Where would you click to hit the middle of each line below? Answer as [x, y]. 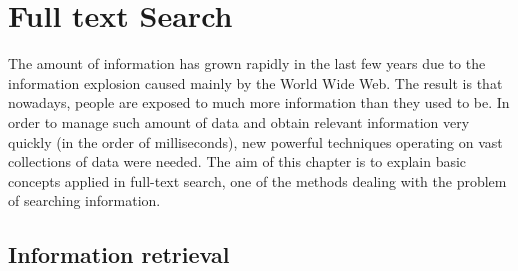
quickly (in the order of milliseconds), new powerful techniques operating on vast [255, 141]
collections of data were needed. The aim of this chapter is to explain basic [237, 161]
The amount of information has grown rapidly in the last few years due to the [247, 63]
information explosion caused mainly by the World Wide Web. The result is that [255, 82]
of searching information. [84, 200]
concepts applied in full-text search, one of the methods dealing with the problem [257, 180]
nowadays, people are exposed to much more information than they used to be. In [259, 102]
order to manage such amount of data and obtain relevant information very [239, 121]
